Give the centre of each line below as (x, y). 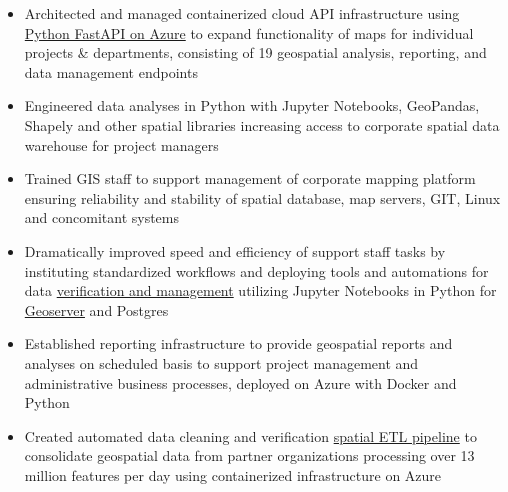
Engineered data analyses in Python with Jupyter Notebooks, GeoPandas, (252, 105)
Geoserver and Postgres (96, 309)
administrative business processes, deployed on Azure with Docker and (240, 382)
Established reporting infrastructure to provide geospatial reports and (238, 343)
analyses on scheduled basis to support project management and (221, 362)
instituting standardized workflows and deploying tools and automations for (256, 270)
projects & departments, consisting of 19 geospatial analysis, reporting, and (255, 52)
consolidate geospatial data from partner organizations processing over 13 (249, 455)
